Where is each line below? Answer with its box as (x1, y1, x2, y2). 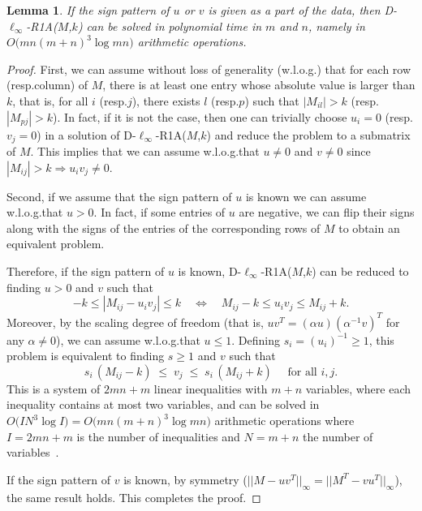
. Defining (231, 331, 280, 348)
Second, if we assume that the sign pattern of (6, 187, 232, 204)
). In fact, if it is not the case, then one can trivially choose (53, 108, 347, 125)
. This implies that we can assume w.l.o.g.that (30, 143, 260, 160)
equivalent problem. (6, 235, 105, 252)
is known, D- (178, 262, 242, 279)
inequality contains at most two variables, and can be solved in (6, 396, 320, 413)
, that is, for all (12, 92, 88, 109)
